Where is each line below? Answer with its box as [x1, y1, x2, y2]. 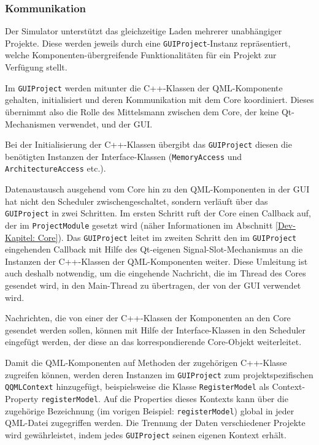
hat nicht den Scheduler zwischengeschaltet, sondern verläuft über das [5, 194, 268, 207]
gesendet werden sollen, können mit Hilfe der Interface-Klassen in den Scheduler [5, 323, 306, 336]
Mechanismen [5, 117, 56, 130]
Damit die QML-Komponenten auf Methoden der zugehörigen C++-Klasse [5, 356, 287, 368]
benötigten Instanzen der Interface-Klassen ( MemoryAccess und [5, 150, 242, 162]
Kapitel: [5, 230, 36, 243]
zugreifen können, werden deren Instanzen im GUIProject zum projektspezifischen [5, 368, 313, 381]
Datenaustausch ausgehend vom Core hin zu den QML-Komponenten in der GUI [5, 183, 310, 196]
